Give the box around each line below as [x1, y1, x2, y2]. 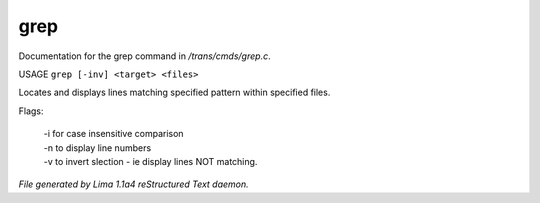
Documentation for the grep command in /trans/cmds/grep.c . [18, 50, 271, 62]
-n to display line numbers [43, 141, 152, 154]
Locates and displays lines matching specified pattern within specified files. [18, 86, 331, 99]
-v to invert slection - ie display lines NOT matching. [43, 155, 258, 167]
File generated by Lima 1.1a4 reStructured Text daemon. [18, 178, 249, 190]
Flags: [18, 105, 44, 117]
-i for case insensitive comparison [43, 128, 184, 140]
